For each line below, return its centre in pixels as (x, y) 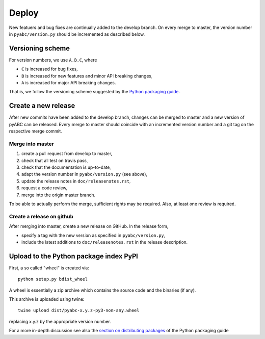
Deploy (24, 13)
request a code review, (44, 188)
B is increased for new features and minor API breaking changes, (87, 76)
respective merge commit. (36, 131)
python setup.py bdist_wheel (53, 279)
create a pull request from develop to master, (67, 154)
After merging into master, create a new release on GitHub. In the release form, (89, 226)
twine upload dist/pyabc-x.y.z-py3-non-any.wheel (79, 311)
